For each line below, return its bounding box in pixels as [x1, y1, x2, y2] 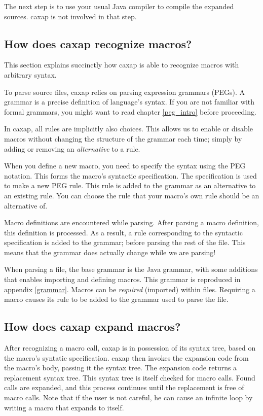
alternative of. [4, 200, 48, 211]
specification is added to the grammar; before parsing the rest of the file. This [4, 237, 246, 248]
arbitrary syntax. [4, 69, 57, 80]
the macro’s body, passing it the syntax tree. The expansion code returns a [4, 362, 237, 373]
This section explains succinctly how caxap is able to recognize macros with [4, 59, 239, 70]
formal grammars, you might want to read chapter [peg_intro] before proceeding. [4, 106, 256, 117]
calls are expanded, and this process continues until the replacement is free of [4, 382, 244, 393]
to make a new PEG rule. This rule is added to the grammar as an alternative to [4, 180, 256, 191]
